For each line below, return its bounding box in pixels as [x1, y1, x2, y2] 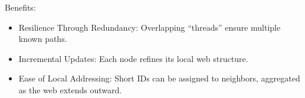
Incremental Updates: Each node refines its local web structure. [18, 52, 248, 64]
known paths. [18, 32, 67, 45]
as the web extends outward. [18, 83, 122, 96]
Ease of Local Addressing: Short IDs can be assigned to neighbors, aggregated [18, 72, 300, 84]
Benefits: [5, 1, 36, 13]
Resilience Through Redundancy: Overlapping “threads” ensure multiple [18, 21, 281, 33]
